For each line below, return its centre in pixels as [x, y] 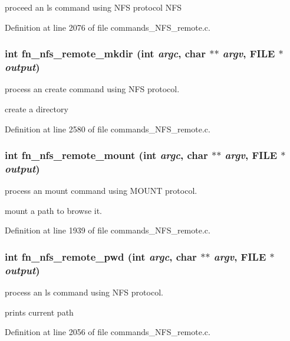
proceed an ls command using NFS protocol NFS [93, 7]
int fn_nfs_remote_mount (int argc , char [106, 155]
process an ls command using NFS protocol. [84, 292]
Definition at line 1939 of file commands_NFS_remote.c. [108, 230]
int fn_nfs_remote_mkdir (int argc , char [105, 53]
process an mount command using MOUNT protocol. [101, 191]
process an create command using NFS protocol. [92, 89]
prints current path [39, 312]
